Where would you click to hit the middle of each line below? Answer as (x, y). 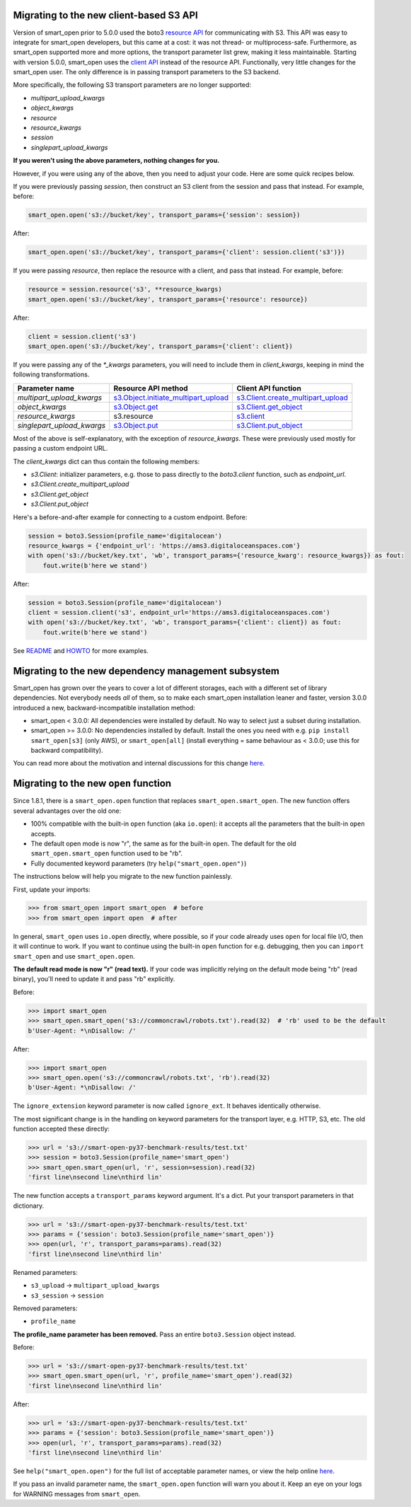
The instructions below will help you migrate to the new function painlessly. (123, 877)
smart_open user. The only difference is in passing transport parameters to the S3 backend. (147, 72)
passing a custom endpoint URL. (60, 449)
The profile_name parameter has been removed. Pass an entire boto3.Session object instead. (155, 1334)
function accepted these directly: (61, 1129)
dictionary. (29, 1206)
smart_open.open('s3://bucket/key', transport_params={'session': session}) (164, 215)
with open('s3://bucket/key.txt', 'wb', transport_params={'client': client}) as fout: (185, 622)
